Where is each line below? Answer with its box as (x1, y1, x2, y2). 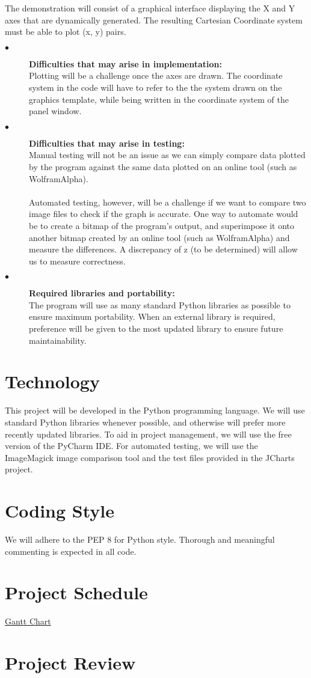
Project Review (5, 650, 136, 675)
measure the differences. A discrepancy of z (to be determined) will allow (29, 243, 298, 255)
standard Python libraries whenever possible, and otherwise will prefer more (5, 415, 286, 428)
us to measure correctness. (29, 254, 126, 267)
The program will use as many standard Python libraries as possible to (29, 298, 291, 311)
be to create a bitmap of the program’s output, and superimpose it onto (29, 219, 295, 231)
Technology (5, 369, 100, 394)
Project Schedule (5, 580, 148, 605)
